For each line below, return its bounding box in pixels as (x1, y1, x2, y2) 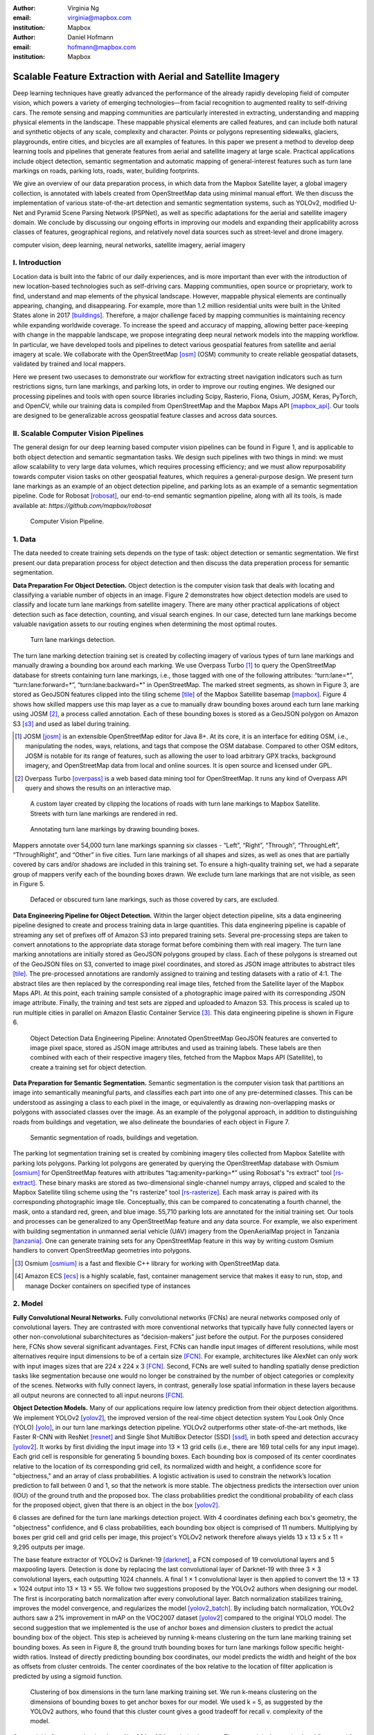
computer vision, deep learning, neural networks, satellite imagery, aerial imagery (12, 240, 246, 249)
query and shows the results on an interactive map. (25, 784, 172, 792)
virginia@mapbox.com (67, 14, 132, 22)
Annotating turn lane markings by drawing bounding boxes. (30, 825, 200, 833)
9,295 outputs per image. (12, 1543, 85, 1551)
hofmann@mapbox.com (67, 42, 136, 51)
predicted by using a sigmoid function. (12, 1672, 123, 1680)
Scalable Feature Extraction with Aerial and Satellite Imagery (12, 70, 280, 83)
